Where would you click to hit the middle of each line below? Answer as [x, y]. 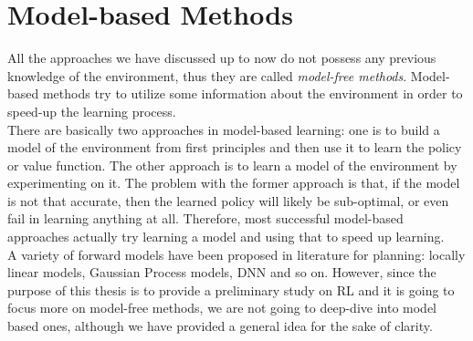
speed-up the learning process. [92, 111]
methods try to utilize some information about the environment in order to [252, 93]
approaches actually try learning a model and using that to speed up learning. [226, 237]
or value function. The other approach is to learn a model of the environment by [232, 165]
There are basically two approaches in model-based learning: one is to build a [224, 129]
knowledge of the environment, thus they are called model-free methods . [207, 75]
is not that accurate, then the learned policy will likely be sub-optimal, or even [228, 200]
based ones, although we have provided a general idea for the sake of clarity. [220, 326]
